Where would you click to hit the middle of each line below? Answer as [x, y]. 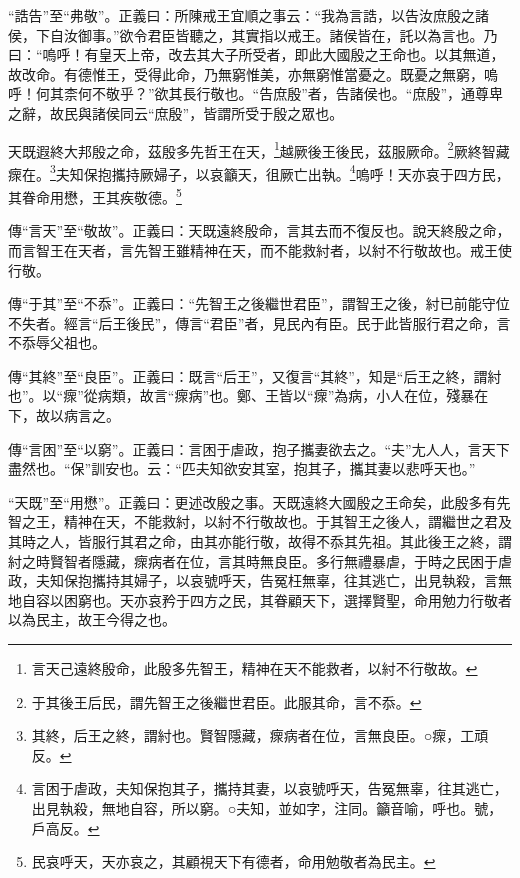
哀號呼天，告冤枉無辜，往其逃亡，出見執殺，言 [343, 580]
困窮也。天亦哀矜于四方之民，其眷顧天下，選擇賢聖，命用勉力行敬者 [287, 599]
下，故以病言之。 [64, 415]
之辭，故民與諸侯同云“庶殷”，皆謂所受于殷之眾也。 [176, 112]
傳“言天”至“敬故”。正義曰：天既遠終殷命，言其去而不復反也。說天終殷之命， [259, 230]
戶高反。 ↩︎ [65, 827]
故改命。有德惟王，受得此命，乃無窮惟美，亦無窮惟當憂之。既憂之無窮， [246, 73]
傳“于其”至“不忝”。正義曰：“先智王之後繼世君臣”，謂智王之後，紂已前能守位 [259, 303]
